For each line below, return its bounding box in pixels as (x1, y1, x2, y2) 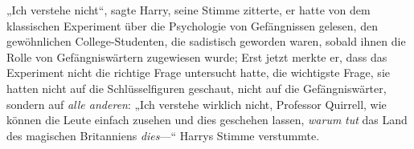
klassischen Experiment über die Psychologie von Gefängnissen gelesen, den (6, 17, 378, 34)
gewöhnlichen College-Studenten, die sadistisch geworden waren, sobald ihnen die (6, 33, 406, 50)
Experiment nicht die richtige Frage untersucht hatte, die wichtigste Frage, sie (6, 64, 390, 81)
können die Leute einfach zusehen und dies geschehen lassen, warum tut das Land (6, 111, 408, 128)
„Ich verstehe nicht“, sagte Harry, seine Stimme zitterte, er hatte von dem (6, 2, 371, 18)
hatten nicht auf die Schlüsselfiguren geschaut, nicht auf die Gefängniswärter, (6, 79, 387, 96)
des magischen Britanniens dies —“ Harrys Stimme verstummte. (6, 127, 320, 143)
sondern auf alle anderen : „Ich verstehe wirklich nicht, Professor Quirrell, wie (6, 95, 387, 112)
